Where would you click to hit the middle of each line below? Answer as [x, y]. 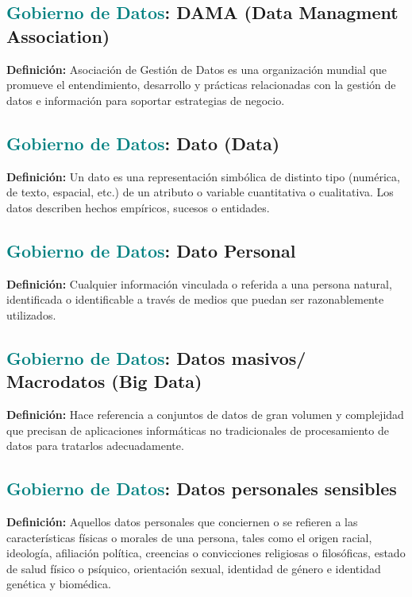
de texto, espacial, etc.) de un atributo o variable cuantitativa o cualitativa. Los [200, 192]
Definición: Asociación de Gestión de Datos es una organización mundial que [197, 69]
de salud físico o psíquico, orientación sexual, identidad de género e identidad [194, 568]
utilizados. [31, 314]
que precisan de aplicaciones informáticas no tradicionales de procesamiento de [198, 430]
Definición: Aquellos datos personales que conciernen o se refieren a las [182, 521]
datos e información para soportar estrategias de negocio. [146, 100]
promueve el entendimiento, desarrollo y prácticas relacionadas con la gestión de [201, 85]
